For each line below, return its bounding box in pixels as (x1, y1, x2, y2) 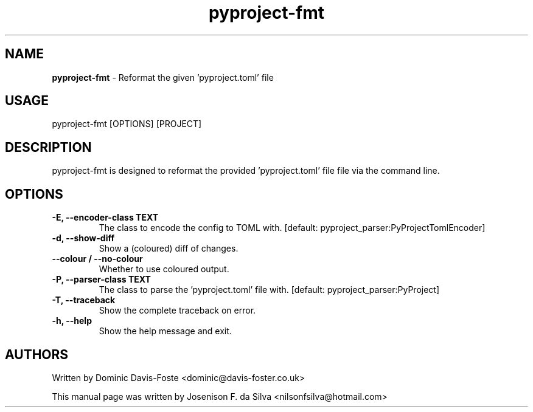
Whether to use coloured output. (99, 264, 229, 275)
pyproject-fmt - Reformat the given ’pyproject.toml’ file (52, 72, 274, 83)
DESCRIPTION (5, 139, 92, 155)
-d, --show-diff (52, 233, 115, 244)
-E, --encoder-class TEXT (52, 212, 159, 223)
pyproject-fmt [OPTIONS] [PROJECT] (52, 118, 202, 129)
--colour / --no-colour (52, 253, 143, 264)
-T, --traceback (52, 295, 116, 306)
